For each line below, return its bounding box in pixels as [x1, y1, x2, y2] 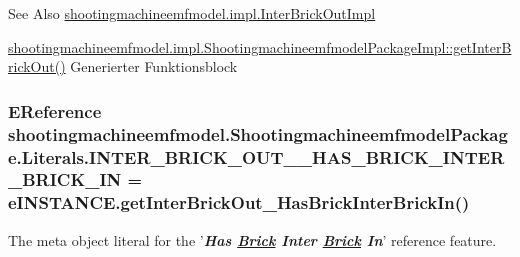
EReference [8, 98, 102, 123]
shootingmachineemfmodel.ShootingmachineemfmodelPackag [8, 121, 508, 146]
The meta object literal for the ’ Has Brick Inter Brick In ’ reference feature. [8, 229, 497, 250]
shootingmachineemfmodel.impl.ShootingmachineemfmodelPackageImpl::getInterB [8, 36, 512, 57]
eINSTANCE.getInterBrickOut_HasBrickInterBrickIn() [8, 190, 470, 215]
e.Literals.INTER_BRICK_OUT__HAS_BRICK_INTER [8, 144, 505, 169]
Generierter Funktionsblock [70, 56, 238, 77]
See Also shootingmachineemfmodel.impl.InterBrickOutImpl [8, 3, 376, 23]
